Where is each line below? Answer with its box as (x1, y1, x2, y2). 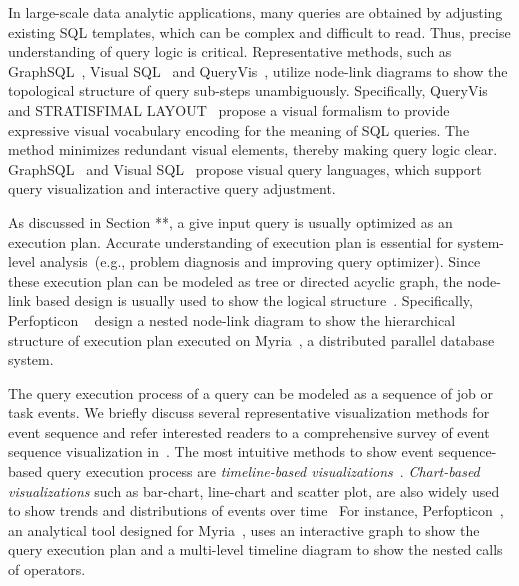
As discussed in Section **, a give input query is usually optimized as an (8, 211, 453, 232)
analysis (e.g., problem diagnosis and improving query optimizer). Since (39, 251, 481, 272)
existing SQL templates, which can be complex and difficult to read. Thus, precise (8, 21, 511, 42)
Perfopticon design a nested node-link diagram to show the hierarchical (8, 309, 456, 330)
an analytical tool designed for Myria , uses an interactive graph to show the (8, 519, 480, 540)
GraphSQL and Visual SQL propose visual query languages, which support (8, 158, 482, 179)
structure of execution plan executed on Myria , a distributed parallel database (8, 329, 495, 350)
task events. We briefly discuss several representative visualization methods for (8, 402, 490, 423)
